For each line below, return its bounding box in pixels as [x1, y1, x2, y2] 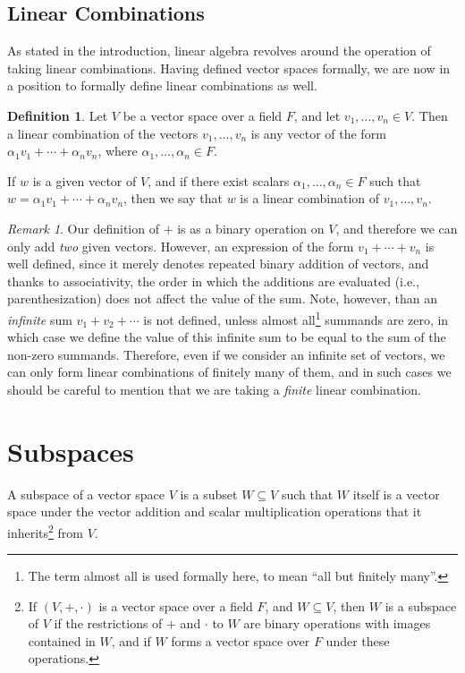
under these [325, 631, 390, 650]
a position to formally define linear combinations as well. [7, 76, 317, 95]
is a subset [180, 484, 238, 503]
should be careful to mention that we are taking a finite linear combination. [7, 379, 422, 398]
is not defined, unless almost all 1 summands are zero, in [143, 307, 449, 328]
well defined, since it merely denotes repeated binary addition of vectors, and [7, 254, 429, 273]
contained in [28, 631, 96, 650]
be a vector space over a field [123, 106, 283, 124]
